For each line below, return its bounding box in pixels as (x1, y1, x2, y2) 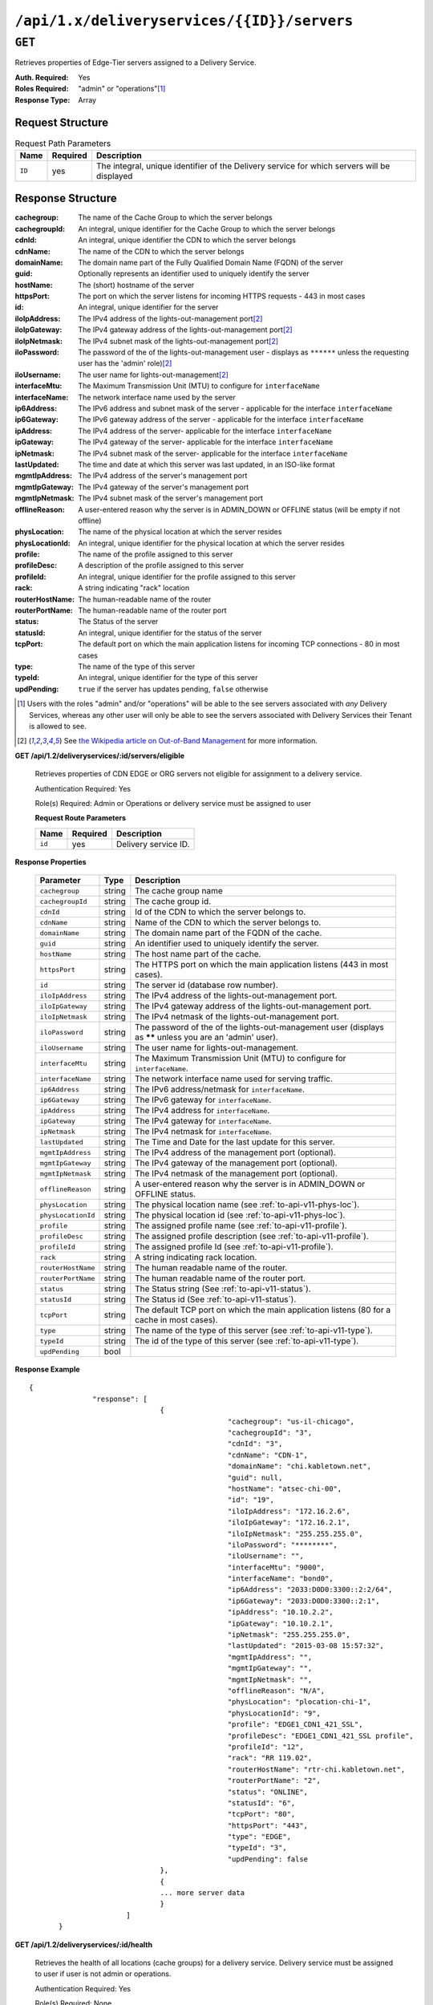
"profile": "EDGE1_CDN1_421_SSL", (227, 1720, 363, 1729)
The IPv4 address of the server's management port (78, 471, 248, 480)
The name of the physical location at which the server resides (78, 527, 282, 537)
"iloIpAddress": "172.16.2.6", (227, 1506, 350, 1516)
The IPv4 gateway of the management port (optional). (135, 1157, 338, 1169)
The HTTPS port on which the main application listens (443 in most (135, 959, 389, 970)
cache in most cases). (135, 1314, 218, 1326)
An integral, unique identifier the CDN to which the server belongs (78, 235, 297, 245)
